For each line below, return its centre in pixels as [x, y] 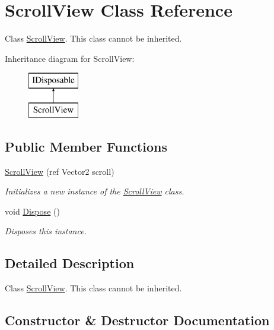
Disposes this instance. [46, 231]
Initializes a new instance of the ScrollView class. [95, 191]
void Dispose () [32, 211]
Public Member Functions [86, 146]
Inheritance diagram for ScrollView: [70, 58]
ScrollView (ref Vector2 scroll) [60, 171]
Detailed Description [70, 263]
